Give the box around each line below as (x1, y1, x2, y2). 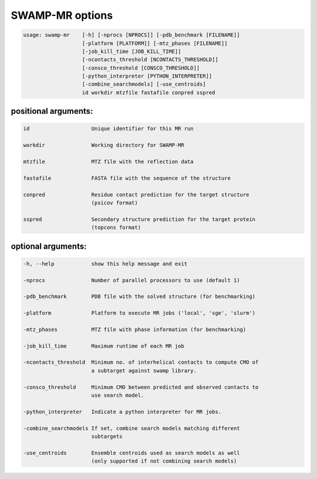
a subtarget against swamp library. (91, 367, 197, 374)
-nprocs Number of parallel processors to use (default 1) (23, 277, 240, 283)
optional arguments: (11, 241, 87, 251)
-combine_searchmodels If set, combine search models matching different (23, 425, 240, 431)
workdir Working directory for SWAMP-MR (23, 142, 184, 149)
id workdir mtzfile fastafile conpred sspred (82, 89, 215, 96)
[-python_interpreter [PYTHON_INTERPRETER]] (82, 73, 213, 79)
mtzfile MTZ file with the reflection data (23, 159, 194, 165)
